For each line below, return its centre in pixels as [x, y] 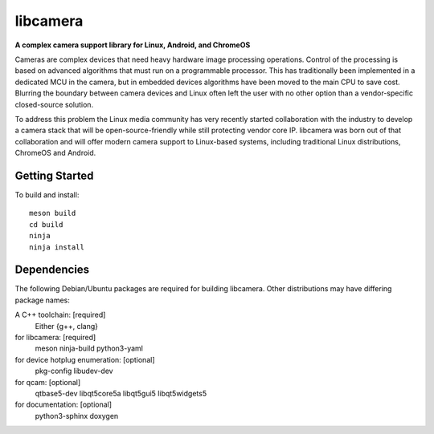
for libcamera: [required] [55, 337]
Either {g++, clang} [67, 326]
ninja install [57, 247]
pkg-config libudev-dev [74, 371]
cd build [46, 224]
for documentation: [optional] [63, 404]
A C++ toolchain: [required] [60, 315]
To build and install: [47, 195]
